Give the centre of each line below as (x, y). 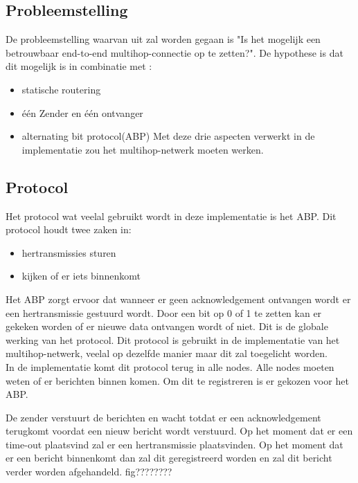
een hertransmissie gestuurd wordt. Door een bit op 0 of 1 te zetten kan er (164, 312)
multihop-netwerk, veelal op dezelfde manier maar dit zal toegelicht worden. (167, 353)
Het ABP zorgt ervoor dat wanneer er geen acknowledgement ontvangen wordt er (178, 299)
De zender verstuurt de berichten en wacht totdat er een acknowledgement (163, 417)
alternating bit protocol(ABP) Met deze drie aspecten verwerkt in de (168, 136)
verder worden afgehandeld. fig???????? (89, 472)
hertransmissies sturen (69, 252)
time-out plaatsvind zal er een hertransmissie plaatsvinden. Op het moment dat (174, 444)
